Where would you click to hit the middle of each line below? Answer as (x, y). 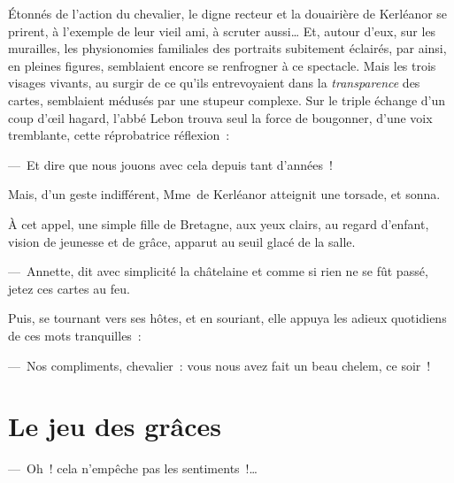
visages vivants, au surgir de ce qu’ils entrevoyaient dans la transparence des (214, 83)
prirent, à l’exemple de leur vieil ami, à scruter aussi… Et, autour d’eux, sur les (222, 31)
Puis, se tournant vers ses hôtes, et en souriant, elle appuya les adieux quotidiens (227, 318)
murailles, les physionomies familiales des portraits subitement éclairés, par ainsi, (227, 48)
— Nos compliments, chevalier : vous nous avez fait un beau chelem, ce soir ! (219, 365)
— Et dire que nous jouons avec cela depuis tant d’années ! (170, 164)
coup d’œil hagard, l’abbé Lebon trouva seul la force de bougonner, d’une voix (220, 117)
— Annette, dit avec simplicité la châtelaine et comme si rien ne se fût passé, (218, 271)
